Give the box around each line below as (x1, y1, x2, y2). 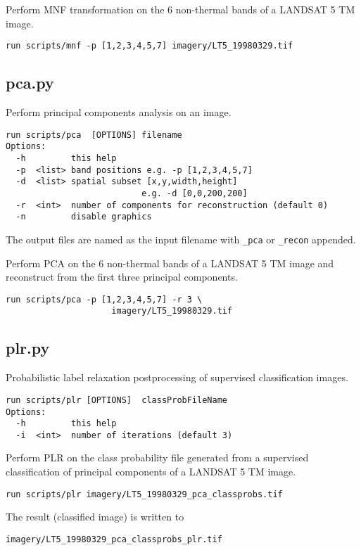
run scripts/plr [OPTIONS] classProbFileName (6, 395, 227, 405)
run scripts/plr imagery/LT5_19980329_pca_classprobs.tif (6, 489, 283, 499)
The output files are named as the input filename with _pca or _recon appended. (6, 231, 356, 246)
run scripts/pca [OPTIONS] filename (6, 129, 182, 140)
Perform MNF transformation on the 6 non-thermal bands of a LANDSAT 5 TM (6, 2, 355, 16)
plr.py (6, 337, 50, 359)
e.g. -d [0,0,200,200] (141, 188, 248, 198)
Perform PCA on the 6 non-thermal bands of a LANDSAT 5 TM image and (6, 255, 334, 270)
